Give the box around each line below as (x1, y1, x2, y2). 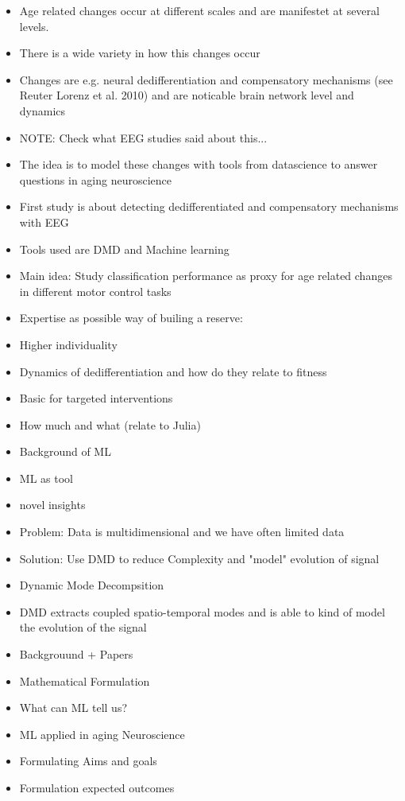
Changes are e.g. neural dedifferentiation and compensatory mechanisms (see (19, 71, 393, 87)
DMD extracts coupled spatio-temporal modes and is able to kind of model (19, 603, 385, 620)
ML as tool (19, 469, 73, 486)
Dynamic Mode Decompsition (19, 577, 164, 593)
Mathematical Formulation (19, 672, 150, 689)
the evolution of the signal (19, 619, 147, 636)
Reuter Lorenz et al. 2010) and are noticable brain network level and (19, 87, 354, 103)
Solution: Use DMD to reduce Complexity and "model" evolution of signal (19, 550, 380, 566)
